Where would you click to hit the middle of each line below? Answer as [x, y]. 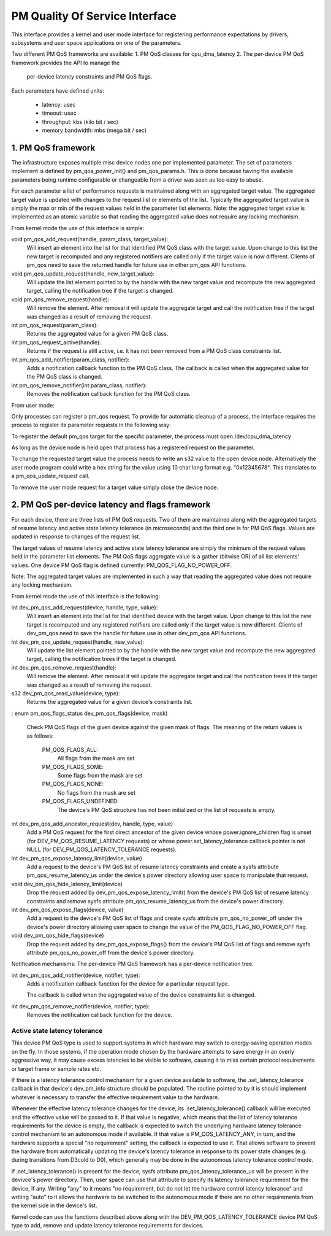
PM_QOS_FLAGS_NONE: [73, 784]
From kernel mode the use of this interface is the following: [86, 596]
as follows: [40, 736]
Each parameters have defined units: [58, 91]
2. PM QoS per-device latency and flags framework [111, 505]
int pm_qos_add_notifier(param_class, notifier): [70, 360]
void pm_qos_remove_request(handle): [60, 299]
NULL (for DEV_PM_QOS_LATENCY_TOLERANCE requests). [102, 849]
